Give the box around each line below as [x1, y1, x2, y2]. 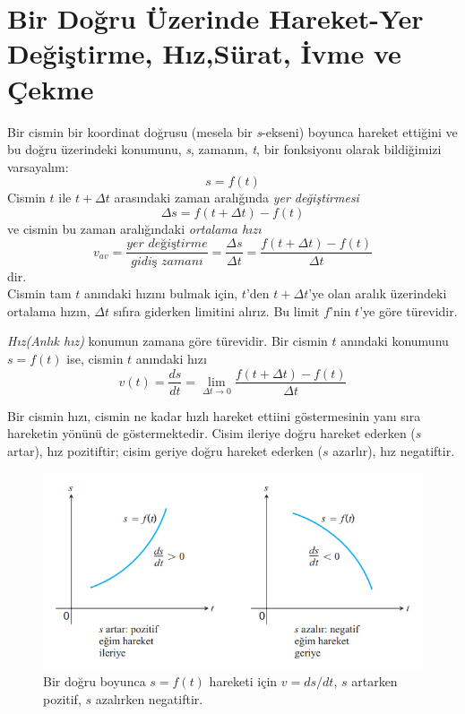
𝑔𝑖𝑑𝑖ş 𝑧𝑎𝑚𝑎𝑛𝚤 [131, 254, 203, 268]
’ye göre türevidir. [359, 301, 458, 320]
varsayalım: [7, 157, 69, 176]
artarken [351, 672, 398, 691]
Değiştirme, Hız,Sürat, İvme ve [7, 35, 401, 72]
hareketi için [209, 672, 278, 691]
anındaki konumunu [340, 331, 449, 350]
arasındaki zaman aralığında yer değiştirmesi [114, 188, 359, 207]
